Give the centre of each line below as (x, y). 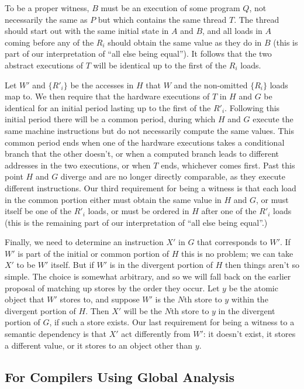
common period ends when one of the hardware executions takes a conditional (145, 142)
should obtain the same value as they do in (185, 42)
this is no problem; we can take (237, 253)
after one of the (229, 211)
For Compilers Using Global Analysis (120, 376)
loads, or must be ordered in (139, 211)
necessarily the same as (46, 19)
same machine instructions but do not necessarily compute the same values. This (149, 130)
